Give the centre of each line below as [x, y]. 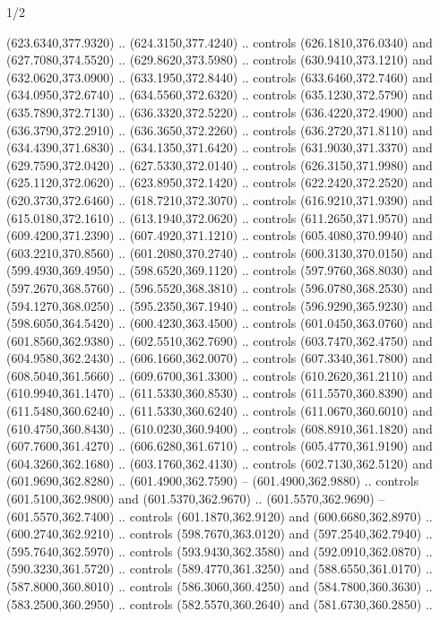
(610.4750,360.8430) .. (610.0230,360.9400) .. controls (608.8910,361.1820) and [220, 428]
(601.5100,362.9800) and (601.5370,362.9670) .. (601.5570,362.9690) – [196, 499]
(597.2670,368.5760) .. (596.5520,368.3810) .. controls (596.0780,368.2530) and [220, 287]
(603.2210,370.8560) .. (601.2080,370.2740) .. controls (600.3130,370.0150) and [220, 252]
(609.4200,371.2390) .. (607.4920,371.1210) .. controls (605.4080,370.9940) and [220, 235]
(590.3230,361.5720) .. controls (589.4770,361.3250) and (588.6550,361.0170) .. [220, 568]
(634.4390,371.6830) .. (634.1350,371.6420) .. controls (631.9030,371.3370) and [220, 147]
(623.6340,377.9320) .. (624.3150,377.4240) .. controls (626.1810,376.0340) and [220, 42]
